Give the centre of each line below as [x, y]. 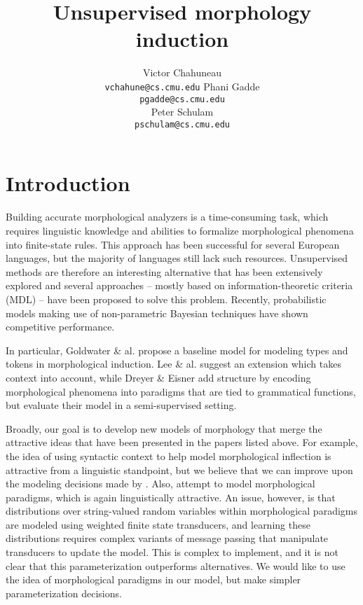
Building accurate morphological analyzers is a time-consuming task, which [167, 217]
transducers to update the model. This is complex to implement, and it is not [172, 552]
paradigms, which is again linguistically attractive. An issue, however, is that [171, 497]
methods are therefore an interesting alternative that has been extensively [164, 271]
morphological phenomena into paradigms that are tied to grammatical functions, [181, 391]
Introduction [68, 183]
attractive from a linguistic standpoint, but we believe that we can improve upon [179, 470]
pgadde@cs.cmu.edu [182, 99]
